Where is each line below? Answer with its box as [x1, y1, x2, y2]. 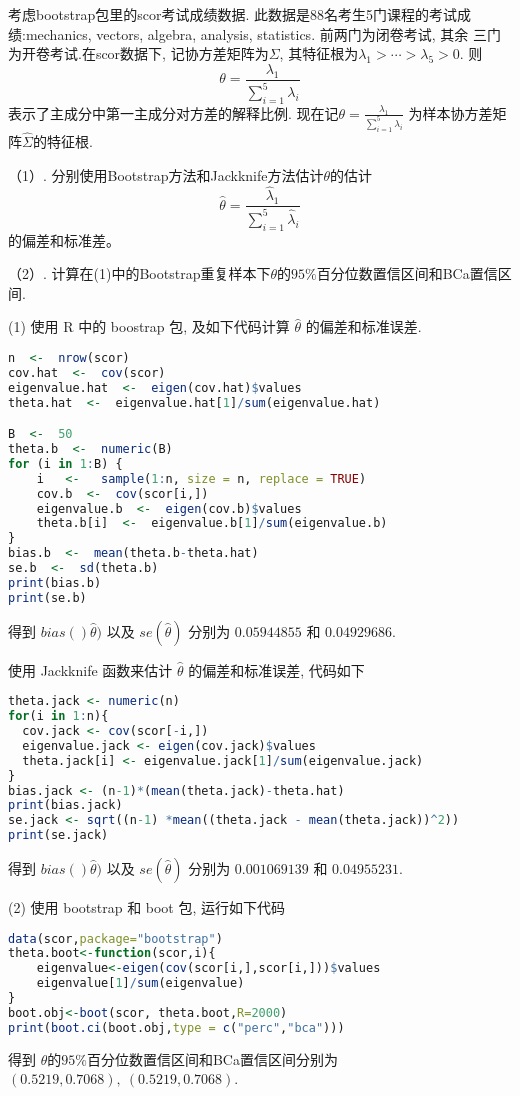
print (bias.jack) [8, 798, 123, 813]
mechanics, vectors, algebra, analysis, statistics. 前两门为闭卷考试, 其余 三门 [25, 23, 501, 44]
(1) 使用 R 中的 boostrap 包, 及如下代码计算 [8, 316, 290, 337]
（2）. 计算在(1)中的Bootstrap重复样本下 [8, 263, 271, 284]
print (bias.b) [8, 575, 102, 590]
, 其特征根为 [279, 43, 359, 64]
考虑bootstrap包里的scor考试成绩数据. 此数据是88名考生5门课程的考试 [8, 4, 458, 24]
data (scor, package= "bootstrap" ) [8, 931, 223, 946]
